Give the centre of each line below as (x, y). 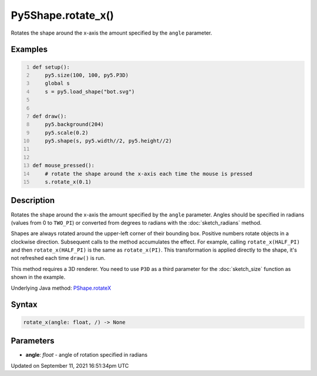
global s (58, 83)
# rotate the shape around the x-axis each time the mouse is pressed (149, 174)
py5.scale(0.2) (67, 133)
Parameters (33, 341)
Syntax (24, 305)
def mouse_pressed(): (64, 165)
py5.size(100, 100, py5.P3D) (87, 75)
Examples (29, 50)
